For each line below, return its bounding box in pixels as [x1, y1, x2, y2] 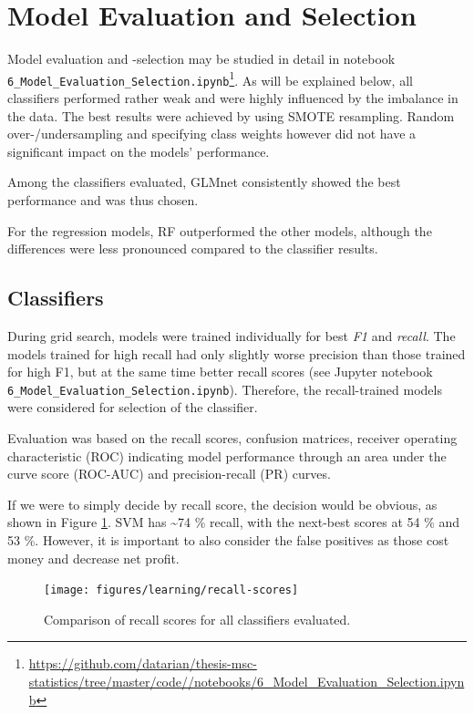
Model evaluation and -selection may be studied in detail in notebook [7, 49, 396, 68]
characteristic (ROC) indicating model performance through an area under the [7, 446, 447, 465]
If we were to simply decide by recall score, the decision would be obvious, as [7, 494, 438, 513]
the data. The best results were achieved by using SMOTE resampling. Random [7, 106, 455, 125]
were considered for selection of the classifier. [7, 398, 258, 417]
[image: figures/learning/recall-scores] [44, 584, 299, 597]
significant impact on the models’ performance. [7, 141, 270, 160]
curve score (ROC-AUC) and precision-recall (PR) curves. [7, 464, 331, 483]
